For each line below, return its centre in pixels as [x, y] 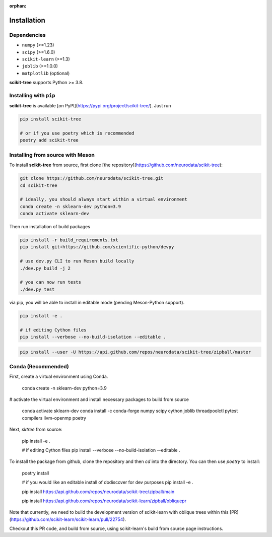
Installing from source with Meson [52, 155]
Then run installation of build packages [50, 227]
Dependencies [28, 35]
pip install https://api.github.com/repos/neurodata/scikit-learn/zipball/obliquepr [104, 501]
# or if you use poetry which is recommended [77, 133]
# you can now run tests [51, 282]
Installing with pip [32, 95]
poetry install [36, 473]
